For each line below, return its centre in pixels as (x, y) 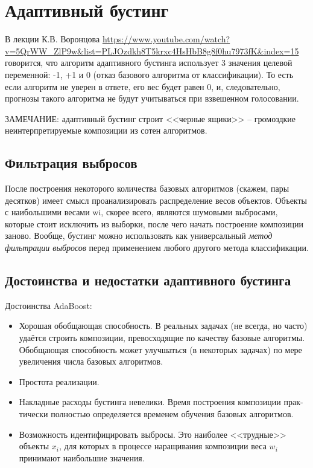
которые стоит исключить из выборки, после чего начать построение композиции (154, 223)
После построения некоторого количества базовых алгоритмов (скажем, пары (147, 188)
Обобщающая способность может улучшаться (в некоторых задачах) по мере (160, 349)
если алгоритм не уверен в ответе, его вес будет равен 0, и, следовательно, (143, 86)
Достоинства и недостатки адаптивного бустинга (148, 280)
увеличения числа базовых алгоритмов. (91, 361)
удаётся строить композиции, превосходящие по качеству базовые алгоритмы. (162, 338)
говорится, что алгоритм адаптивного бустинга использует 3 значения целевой (149, 63)
